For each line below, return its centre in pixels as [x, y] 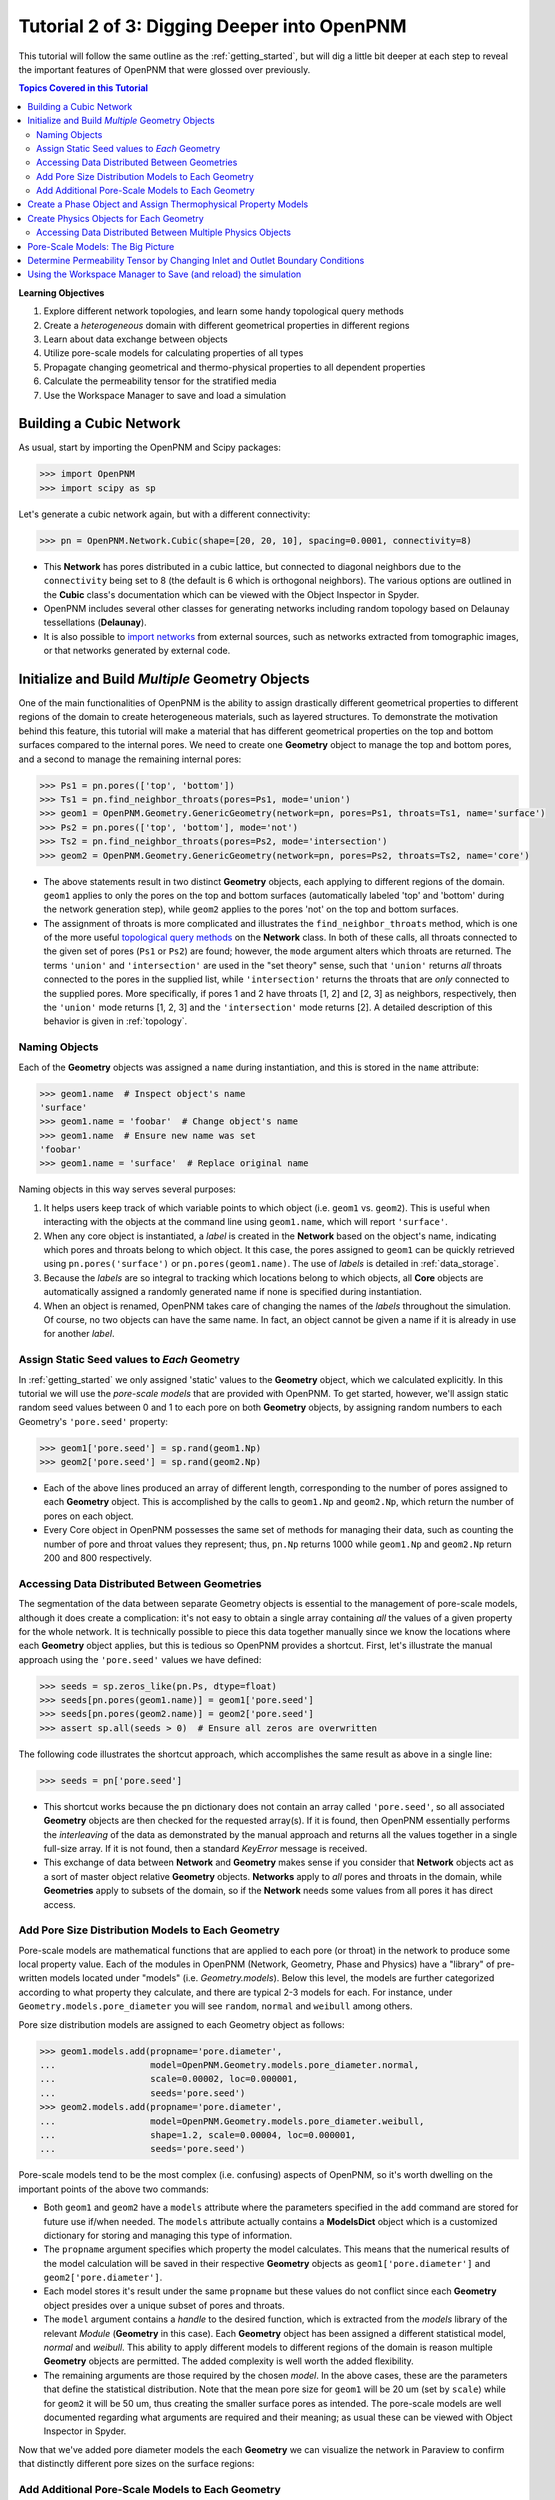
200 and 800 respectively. [97, 1558]
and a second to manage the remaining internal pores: [130, 759]
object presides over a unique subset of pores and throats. [164, 2305]
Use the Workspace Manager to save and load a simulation [165, 395]
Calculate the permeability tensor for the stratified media [160, 381]
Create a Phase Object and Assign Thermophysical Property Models [168, 204]
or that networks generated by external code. [137, 651]
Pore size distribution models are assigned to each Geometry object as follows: [181, 2024]
